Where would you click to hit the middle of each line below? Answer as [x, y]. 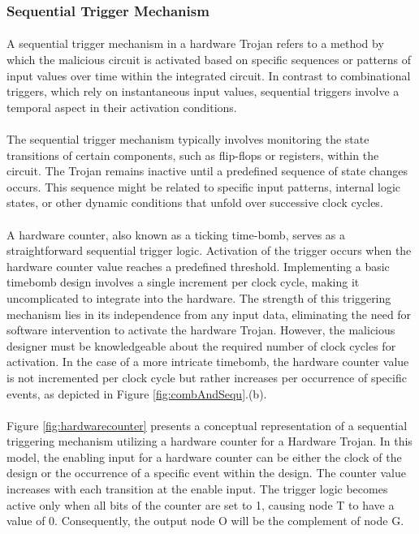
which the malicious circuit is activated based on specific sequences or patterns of [209, 60]
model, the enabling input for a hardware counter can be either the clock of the [204, 456]
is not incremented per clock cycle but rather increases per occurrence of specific [207, 377]
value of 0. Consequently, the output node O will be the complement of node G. [205, 521]
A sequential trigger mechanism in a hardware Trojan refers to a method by [195, 43]
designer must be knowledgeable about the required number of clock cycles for [201, 345]
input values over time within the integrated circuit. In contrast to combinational [209, 75]
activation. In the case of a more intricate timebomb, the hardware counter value [208, 362]
